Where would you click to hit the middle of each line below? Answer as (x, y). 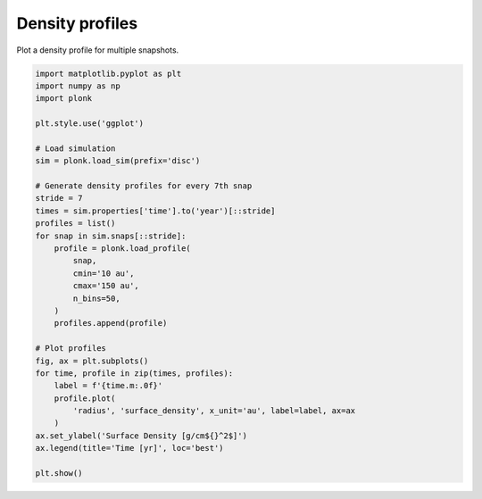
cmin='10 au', (104, 273)
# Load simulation (75, 148)
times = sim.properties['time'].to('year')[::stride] (155, 211)
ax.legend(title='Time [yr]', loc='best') (129, 448)
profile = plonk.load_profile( (122, 249)
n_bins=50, (96, 298)
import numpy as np (78, 86)
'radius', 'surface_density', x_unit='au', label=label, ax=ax (214, 411)
